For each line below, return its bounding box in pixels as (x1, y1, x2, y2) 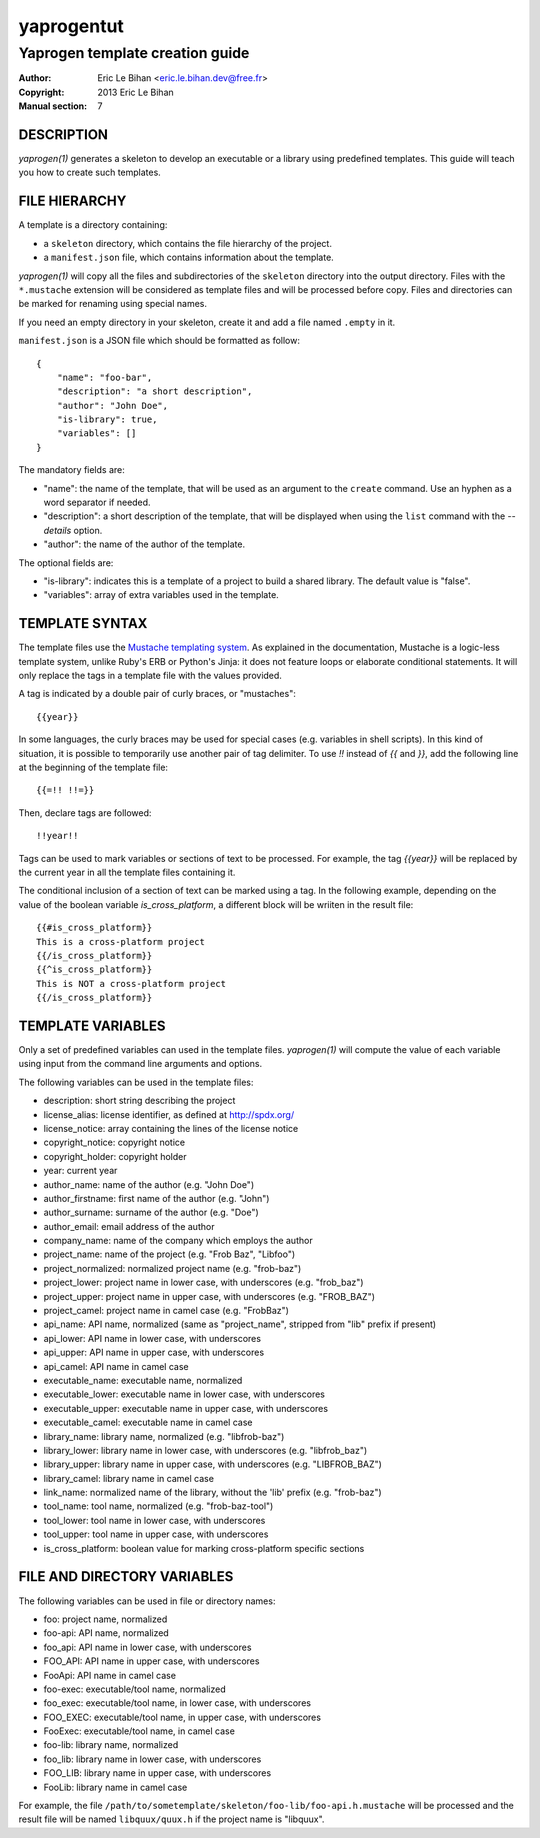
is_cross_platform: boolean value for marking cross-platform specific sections (43, 1542, 365, 1554)
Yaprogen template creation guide (18, 44, 250, 62)
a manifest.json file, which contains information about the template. (43, 251, 334, 264)
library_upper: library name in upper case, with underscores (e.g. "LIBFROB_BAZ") (43, 1458, 382, 1470)
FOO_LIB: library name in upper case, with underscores (43, 1767, 272, 1779)
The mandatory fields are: (18, 464, 125, 476)
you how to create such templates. (18, 166, 162, 179)
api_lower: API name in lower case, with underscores (43, 1332, 262, 1344)
